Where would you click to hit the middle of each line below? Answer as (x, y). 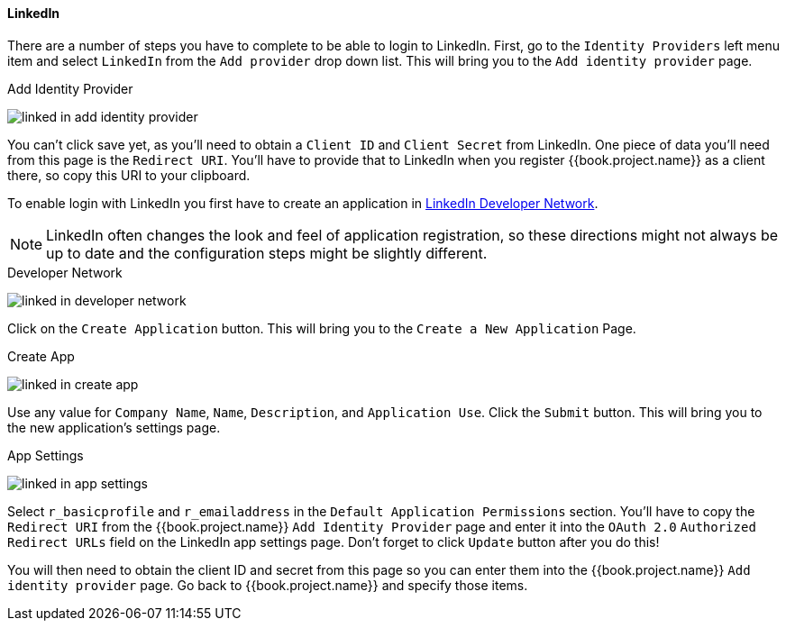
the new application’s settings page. (114, 427)
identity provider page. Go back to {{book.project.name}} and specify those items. (268, 585)
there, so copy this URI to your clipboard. (129, 175)
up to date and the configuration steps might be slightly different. (267, 253)
